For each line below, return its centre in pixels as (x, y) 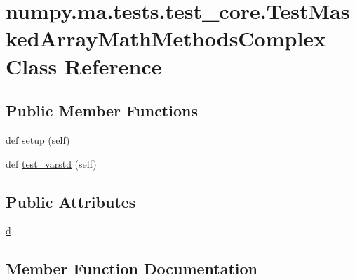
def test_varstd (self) (51, 163)
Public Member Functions (102, 111)
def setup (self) (38, 139)
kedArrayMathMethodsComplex (166, 38)
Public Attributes (71, 201)
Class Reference (84, 66)
